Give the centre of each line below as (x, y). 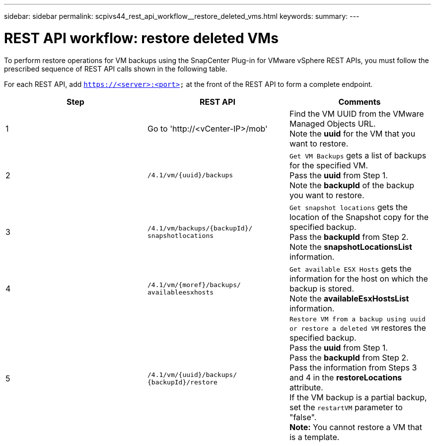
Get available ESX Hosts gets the (350, 268)
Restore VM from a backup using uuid (357, 319)
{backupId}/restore (182, 382)
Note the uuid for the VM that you (352, 133)
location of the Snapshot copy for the (359, 217)
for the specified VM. (329, 165)
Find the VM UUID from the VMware (357, 113)
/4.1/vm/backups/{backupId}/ (200, 228)
